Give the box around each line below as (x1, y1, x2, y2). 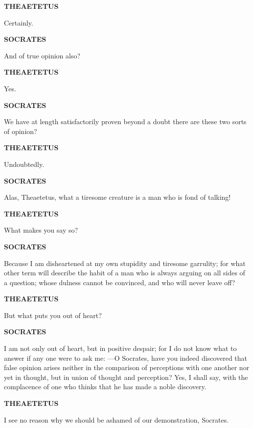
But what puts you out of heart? (4, 310, 102, 320)
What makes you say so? (4, 225, 78, 235)
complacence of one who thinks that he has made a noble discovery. (4, 381, 207, 392)
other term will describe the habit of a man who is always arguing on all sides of (4, 267, 245, 278)
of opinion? (4, 126, 37, 136)
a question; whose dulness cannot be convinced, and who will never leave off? (4, 277, 235, 287)
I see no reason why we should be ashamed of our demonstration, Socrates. (4, 414, 229, 425)
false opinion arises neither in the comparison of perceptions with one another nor (4, 362, 250, 373)
